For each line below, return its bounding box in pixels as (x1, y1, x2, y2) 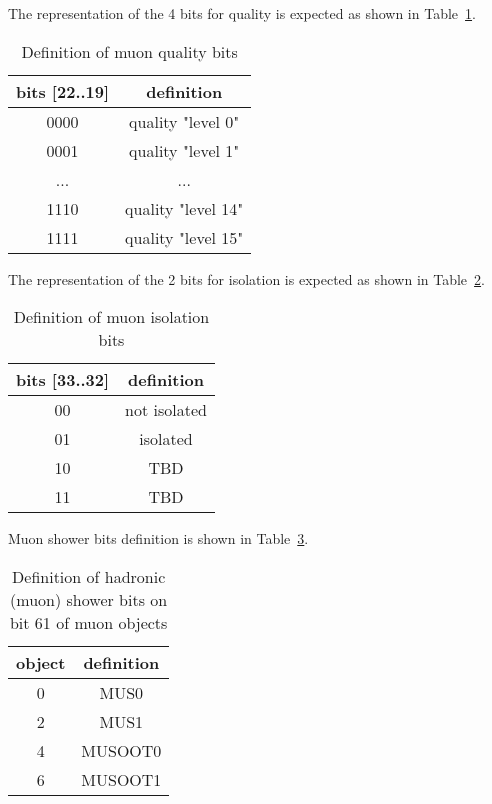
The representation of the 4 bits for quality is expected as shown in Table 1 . (8, 3, 476, 23)
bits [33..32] (16, 368, 110, 392)
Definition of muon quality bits (21, 39, 238, 63)
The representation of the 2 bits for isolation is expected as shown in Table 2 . (8, 268, 485, 289)
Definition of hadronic (12, 564, 166, 588)
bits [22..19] (16, 79, 110, 103)
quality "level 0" (129, 109, 240, 133)
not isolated (125, 398, 207, 422)
